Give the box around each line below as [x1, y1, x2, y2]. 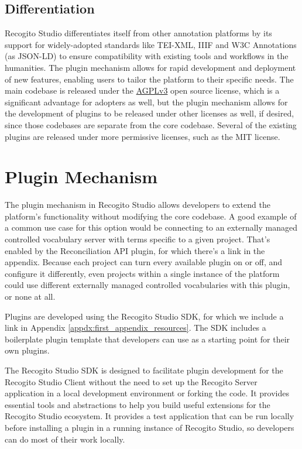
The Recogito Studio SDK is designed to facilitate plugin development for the [5, 364, 283, 376]
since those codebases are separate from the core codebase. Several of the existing [5, 118, 297, 131]
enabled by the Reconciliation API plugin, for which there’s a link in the [5, 244, 265, 256]
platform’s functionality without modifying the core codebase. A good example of [5, 210, 297, 222]
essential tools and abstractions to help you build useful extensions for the [5, 398, 270, 410]
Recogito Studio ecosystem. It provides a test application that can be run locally [5, 410, 294, 422]
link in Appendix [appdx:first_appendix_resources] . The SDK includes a [5, 321, 266, 334]
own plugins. [5, 344, 50, 357]
